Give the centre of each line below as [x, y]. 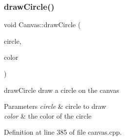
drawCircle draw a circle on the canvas [62, 90]
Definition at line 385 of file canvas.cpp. [63, 132]
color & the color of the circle [48, 115]
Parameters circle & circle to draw [55, 106]
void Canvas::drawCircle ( [42, 25]
